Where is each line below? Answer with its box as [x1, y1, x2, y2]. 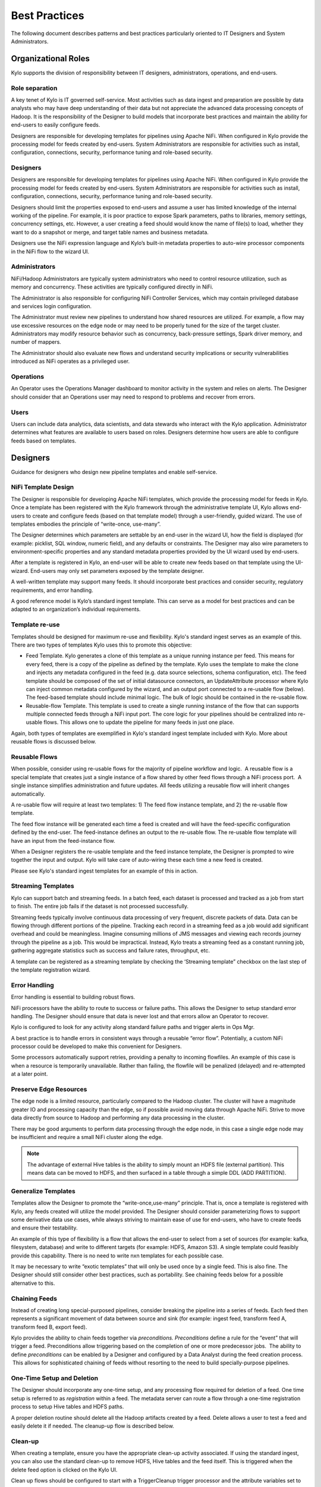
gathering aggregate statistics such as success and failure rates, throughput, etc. [11, 947, 210, 954]
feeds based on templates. [11, 437, 77, 444]
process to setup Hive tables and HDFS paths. [11, 1403, 124, 1410]
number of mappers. [11, 338, 62, 346]
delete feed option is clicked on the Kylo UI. [11, 1466, 118, 1473]
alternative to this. [11, 1279, 55, 1287]
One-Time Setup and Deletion [11, 1374, 98, 1382]
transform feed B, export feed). [11, 1323, 87, 1331]
